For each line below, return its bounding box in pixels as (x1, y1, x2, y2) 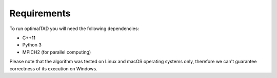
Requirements (9, 8, 71, 19)
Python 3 (22, 42, 42, 48)
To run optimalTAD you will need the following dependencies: (9, 25, 140, 32)
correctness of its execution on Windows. (9, 65, 97, 71)
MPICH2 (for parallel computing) (22, 49, 91, 55)
